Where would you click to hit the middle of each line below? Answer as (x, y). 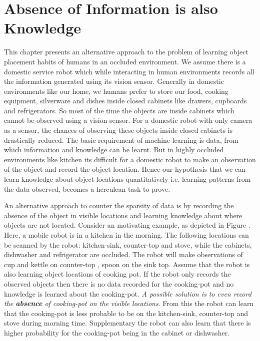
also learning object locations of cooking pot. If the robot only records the (117, 274)
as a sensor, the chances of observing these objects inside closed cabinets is (118, 130)
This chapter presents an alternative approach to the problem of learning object (126, 52)
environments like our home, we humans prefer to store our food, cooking (116, 91)
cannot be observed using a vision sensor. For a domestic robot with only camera (128, 120)
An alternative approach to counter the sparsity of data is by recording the (119, 205)
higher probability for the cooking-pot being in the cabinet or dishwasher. (117, 332)
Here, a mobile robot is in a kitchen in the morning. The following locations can (126, 235)
